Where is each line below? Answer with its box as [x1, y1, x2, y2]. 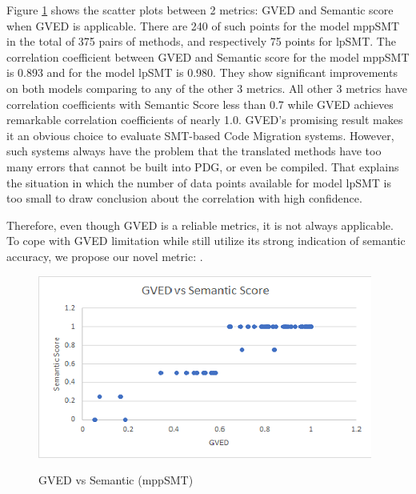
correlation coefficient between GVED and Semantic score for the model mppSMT [6, 48, 410, 65]
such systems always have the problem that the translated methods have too [6, 143, 382, 159]
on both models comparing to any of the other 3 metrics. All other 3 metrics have [6, 79, 407, 96]
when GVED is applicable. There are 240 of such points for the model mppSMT [6, 17, 400, 34]
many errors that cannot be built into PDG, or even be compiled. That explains [6, 158, 399, 175]
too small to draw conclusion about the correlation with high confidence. [6, 190, 362, 207]
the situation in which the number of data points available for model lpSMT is [6, 174, 392, 191]
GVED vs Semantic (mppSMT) [38, 472, 194, 488]
